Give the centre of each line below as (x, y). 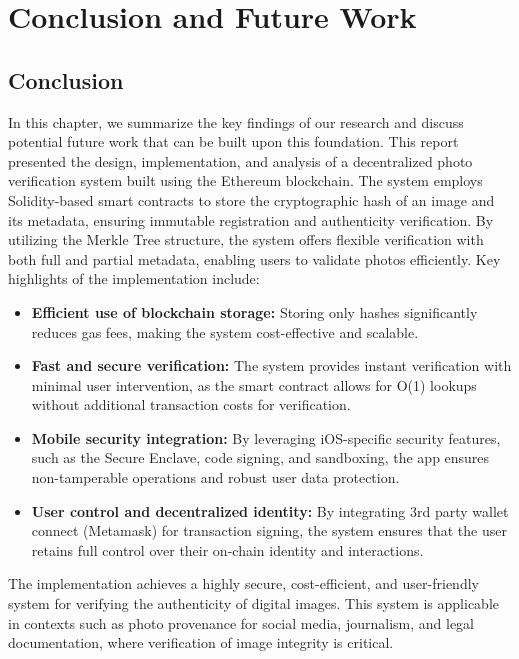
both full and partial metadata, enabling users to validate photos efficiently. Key (254, 258)
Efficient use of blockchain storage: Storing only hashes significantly (254, 311)
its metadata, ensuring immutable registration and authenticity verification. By (251, 219)
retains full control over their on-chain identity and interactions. (227, 549)
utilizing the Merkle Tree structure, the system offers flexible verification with (246, 239)
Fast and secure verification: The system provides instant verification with (271, 365)
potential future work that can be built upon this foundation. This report (233, 141)
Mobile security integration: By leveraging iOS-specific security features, (266, 437)
